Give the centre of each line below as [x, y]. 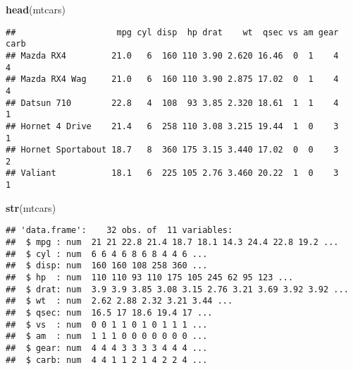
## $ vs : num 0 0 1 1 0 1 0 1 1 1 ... [107, 324]
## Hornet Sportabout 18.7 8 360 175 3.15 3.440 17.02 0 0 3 [172, 150]
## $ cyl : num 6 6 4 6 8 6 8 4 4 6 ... [107, 254]
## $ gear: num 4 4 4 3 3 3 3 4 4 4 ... [107, 348]
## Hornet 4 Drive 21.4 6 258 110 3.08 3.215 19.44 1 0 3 [172, 126]
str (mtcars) [31, 207]
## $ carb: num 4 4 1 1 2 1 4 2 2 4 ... [107, 360]
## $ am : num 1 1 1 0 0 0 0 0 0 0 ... [107, 336]
